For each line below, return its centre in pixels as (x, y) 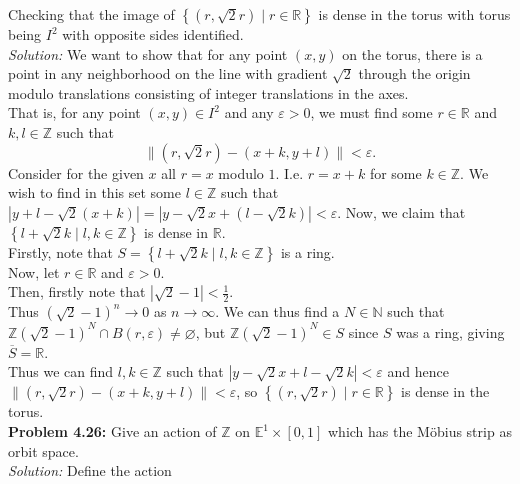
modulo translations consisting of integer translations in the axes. (208, 92)
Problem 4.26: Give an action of (112, 431)
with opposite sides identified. (153, 34)
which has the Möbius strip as (419, 431)
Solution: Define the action (90, 470)
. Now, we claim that (401, 211)
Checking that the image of (91, 14)
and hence (418, 371)
